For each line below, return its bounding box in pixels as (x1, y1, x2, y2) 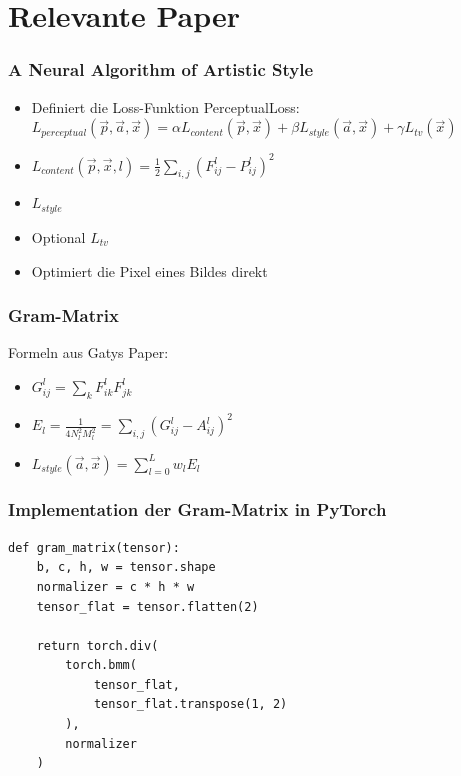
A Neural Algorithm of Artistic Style (8, 57, 314, 82)
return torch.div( (36, 638, 159, 653)
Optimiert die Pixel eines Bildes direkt (31, 260, 268, 281)
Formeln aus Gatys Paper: (8, 342, 169, 363)
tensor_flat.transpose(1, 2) (93, 697, 288, 712)
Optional (31, 226, 86, 247)
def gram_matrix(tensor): (8, 540, 180, 555)
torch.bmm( (65, 658, 137, 673)
